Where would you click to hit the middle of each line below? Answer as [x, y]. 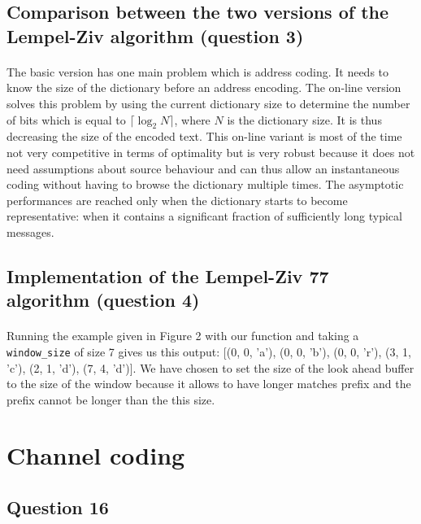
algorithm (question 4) [103, 300]
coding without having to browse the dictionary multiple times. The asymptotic [205, 184]
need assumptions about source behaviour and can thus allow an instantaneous [203, 168]
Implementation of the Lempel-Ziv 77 [168, 275]
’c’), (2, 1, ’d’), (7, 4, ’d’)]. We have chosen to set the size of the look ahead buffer [210, 367]
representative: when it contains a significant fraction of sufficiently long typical [204, 216]
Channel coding [96, 455]
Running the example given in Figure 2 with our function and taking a [183, 336]
